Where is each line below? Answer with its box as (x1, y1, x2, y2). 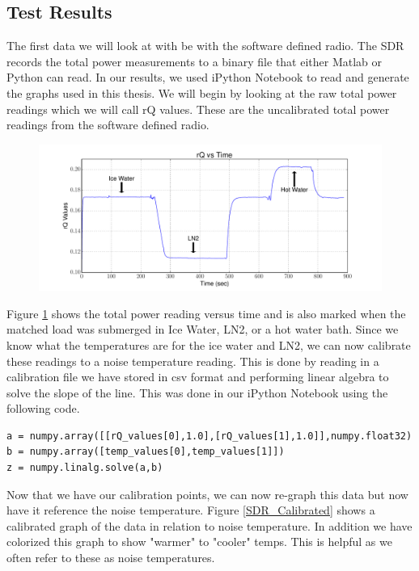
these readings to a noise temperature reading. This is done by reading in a (6, 352, 379, 369)
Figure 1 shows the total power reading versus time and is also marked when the (6, 304, 406, 321)
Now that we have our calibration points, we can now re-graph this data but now (6, 485, 408, 502)
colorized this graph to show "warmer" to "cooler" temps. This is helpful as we (6, 533, 392, 550)
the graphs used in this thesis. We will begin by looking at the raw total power (6, 84, 397, 101)
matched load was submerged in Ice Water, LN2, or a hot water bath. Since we (6, 321, 399, 338)
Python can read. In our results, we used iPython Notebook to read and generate (6, 69, 409, 86)
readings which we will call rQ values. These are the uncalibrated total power (6, 100, 390, 117)
